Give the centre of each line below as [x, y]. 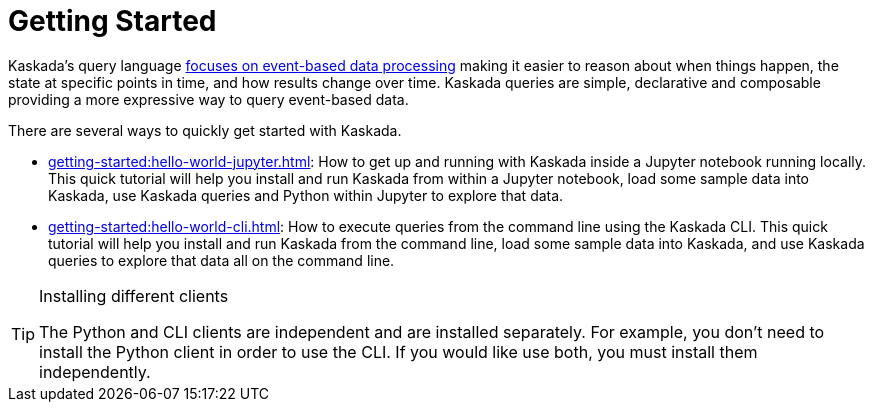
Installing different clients [134, 295]
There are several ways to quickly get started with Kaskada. [205, 130]
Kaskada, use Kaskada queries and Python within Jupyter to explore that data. [306, 195]
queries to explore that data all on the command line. [221, 260]
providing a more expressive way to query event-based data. [208, 99]
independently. [95, 371]
